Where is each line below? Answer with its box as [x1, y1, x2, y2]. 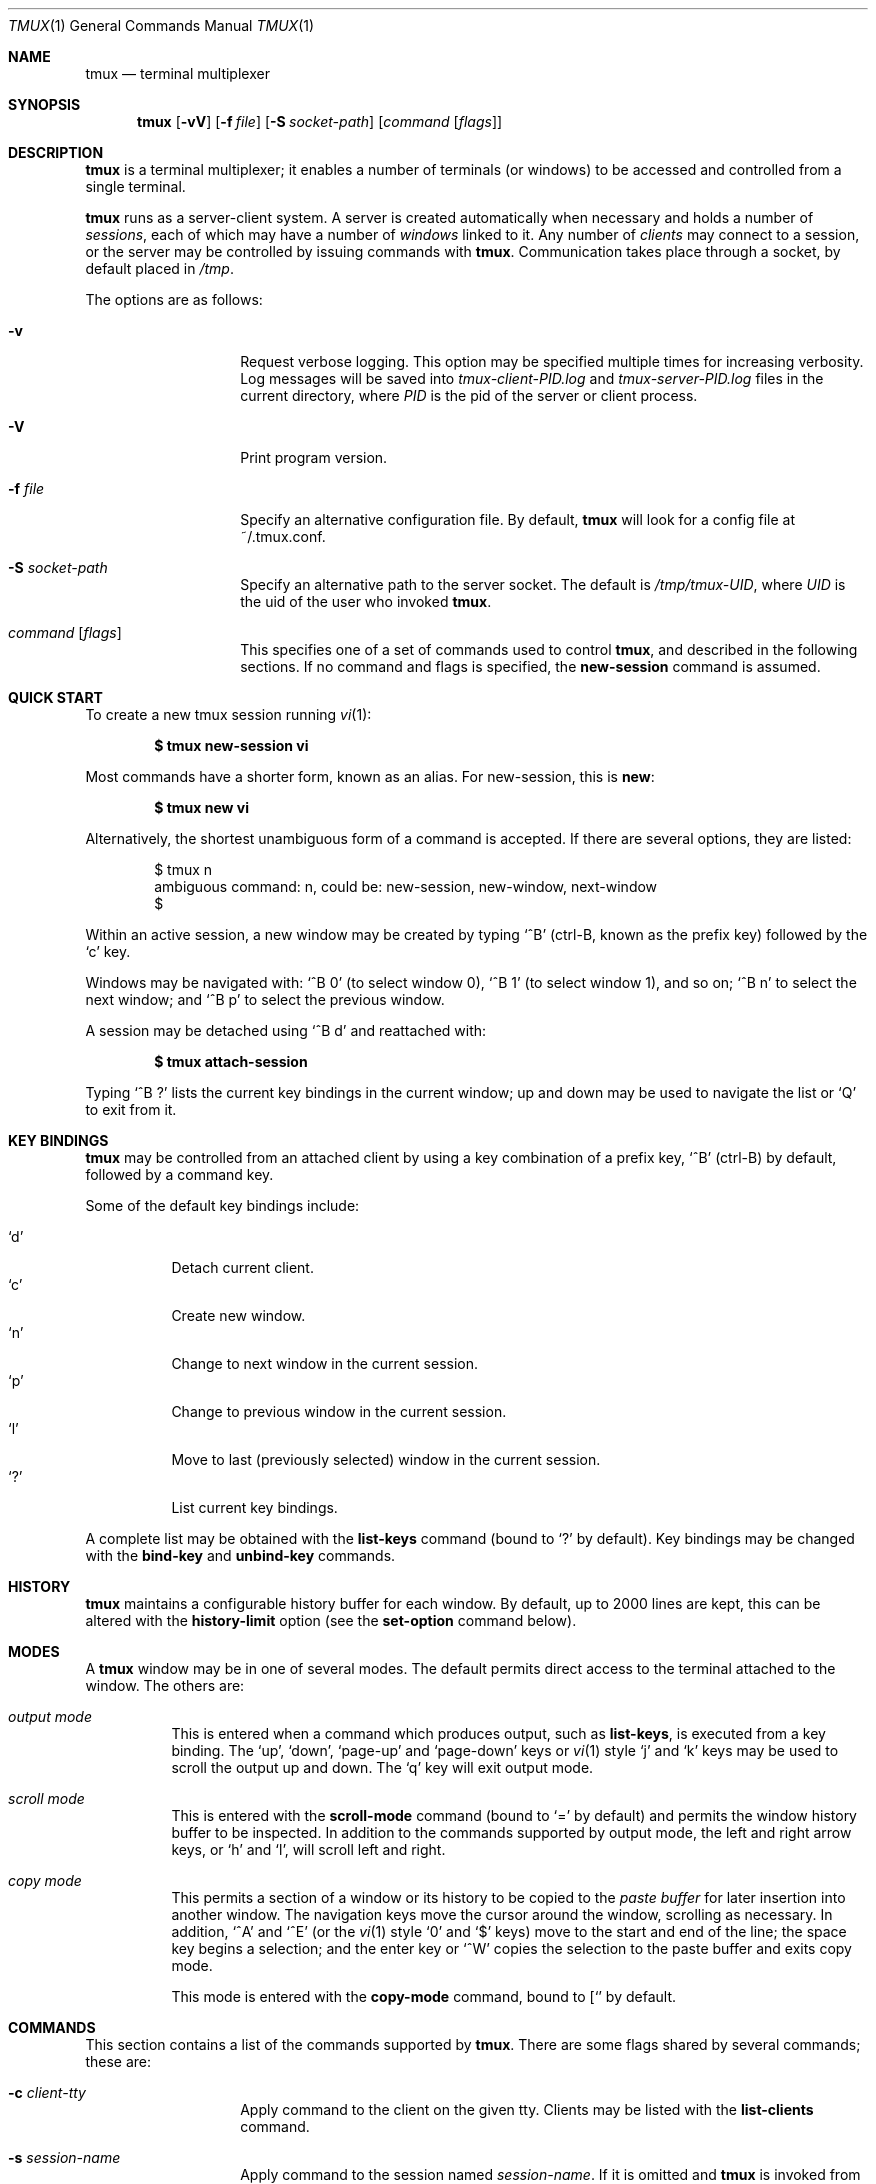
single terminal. [85, 178, 186, 195]
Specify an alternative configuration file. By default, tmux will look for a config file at [240, 511, 796, 528]
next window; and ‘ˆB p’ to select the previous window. [85, 991, 445, 1008]
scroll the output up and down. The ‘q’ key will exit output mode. [171, 1759, 594, 1776]
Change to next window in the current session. [171, 1355, 479, 1372]
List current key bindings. [171, 1499, 338, 1516]
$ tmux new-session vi [154, 737, 309, 754]
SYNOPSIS [8, 96, 81, 113]
